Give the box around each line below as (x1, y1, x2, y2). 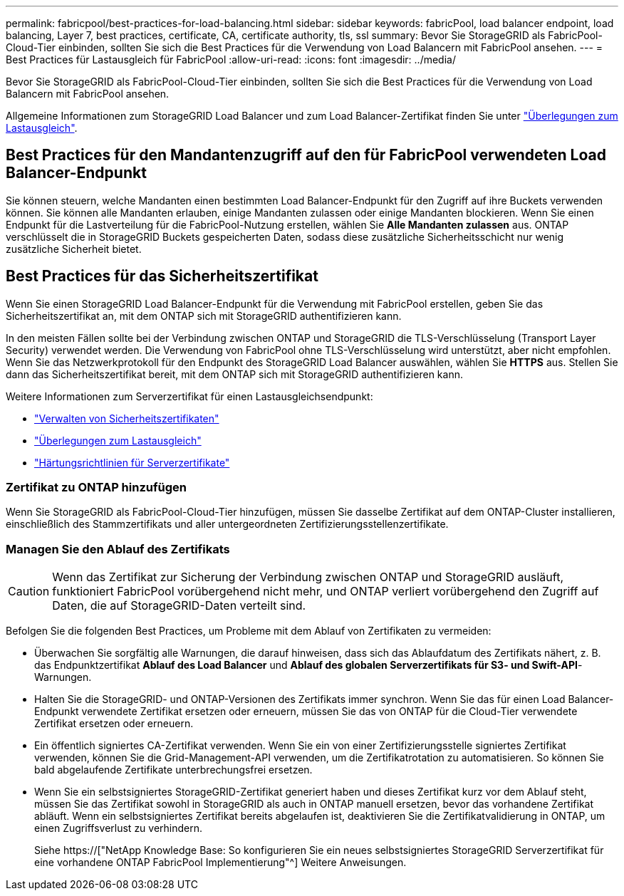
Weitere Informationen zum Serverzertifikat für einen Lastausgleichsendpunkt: (6, 390, 373, 402)
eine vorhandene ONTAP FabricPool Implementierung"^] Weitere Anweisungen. (34, 856, 407, 869)
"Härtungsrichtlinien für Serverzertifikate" (34, 456, 230, 469)
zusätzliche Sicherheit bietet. (6, 242, 142, 255)
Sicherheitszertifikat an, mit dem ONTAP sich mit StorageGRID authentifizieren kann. (6, 309, 402, 322)
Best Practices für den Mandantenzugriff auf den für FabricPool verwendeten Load (6, 146, 606, 165)
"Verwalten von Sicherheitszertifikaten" (34, 412, 219, 424)
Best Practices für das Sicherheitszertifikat (6, 267, 318, 286)
